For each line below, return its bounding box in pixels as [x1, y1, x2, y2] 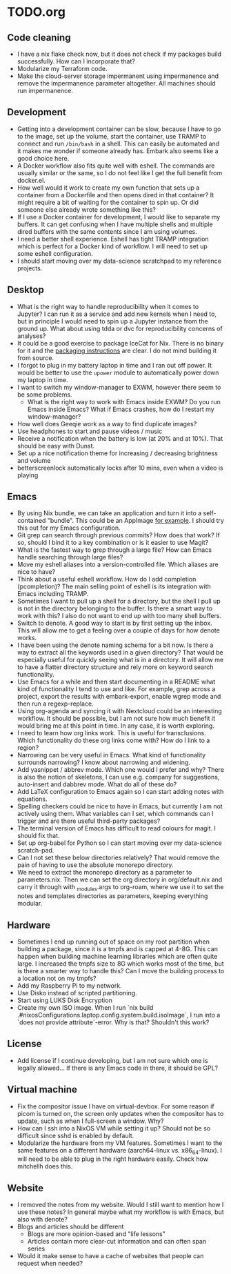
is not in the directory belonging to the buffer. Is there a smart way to [17, 604, 212, 613]
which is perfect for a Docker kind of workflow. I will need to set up [17, 242, 208, 250]
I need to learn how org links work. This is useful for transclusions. [17, 729, 206, 737]
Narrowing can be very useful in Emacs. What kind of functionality [17, 751, 206, 759]
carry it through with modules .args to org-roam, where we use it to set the [17, 883, 224, 893]
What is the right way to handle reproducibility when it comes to [17, 302, 199, 310]
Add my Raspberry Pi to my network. [17, 982, 122, 990]
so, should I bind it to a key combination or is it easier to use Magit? [17, 539, 209, 547]
